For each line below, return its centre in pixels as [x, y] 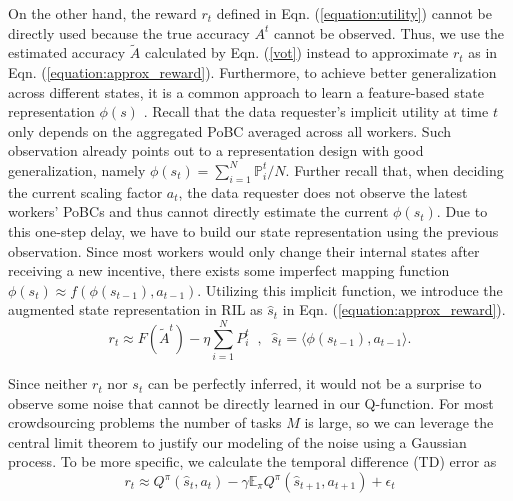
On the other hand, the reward [102, 13]
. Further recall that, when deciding [394, 169]
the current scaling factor [85, 191]
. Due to [462, 211]
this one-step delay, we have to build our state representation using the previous [253, 230]
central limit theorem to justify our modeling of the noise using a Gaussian [237, 441]
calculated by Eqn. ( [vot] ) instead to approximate [296, 52]
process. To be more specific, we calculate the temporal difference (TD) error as [252, 461]
